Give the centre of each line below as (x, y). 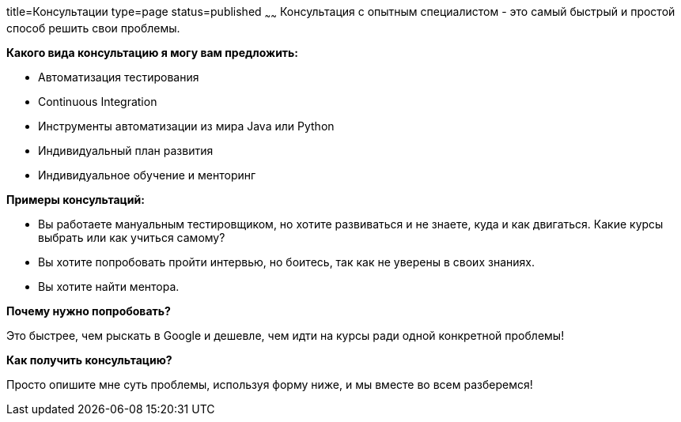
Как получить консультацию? (89, 360)
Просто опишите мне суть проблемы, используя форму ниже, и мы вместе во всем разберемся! (270, 384)
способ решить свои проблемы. (93, 28)
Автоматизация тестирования (119, 77)
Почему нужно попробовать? (89, 311)
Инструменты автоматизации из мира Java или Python (186, 126)
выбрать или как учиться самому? (132, 237)
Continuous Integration (98, 101)
